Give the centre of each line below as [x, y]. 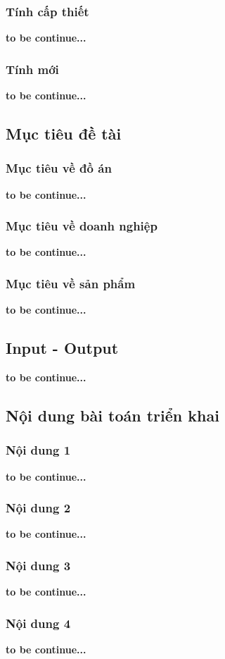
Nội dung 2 [38, 508]
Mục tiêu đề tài [64, 134]
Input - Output [62, 348]
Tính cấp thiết [47, 11]
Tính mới [32, 69]
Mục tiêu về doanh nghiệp [82, 226]
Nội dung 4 [38, 623]
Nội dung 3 [38, 565]
